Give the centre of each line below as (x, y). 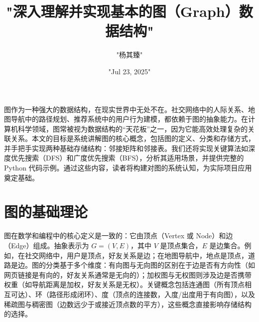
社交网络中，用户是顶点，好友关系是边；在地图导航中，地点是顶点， (136, 255)
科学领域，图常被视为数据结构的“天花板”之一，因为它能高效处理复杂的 (133, 128)
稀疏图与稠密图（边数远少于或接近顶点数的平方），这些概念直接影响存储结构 (128, 304)
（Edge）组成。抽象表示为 (47, 245)
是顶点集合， (181, 245)
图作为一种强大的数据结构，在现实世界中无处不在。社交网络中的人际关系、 (126, 109)
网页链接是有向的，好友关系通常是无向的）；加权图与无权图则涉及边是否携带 (128, 274)
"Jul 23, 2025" (129, 71)
